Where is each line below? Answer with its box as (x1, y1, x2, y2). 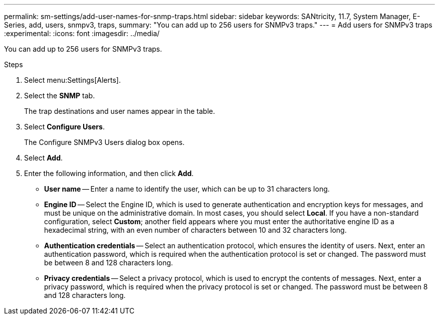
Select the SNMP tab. (24, 91, 95, 100)
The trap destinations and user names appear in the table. (24, 107, 215, 115)
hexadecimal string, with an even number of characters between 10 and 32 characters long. (44, 226, 347, 234)
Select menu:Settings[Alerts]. (24, 76, 121, 84)
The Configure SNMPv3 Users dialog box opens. (24, 138, 185, 146)
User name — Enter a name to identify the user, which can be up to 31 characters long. (44, 185, 330, 193)
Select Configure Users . (24, 122, 105, 131)
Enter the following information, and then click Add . (24, 169, 194, 178)
